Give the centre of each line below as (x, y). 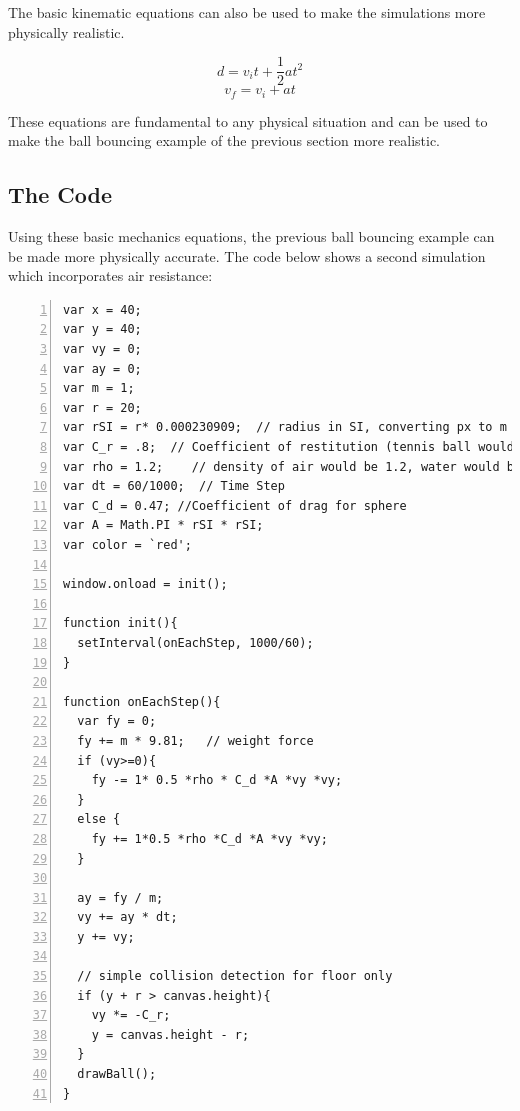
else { (99, 819)
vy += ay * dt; (127, 917)
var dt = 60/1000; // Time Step (174, 486)
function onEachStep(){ (142, 701)
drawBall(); (117, 1074)
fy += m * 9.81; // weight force (195, 740)
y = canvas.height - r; (170, 1034)
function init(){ (120, 623)
